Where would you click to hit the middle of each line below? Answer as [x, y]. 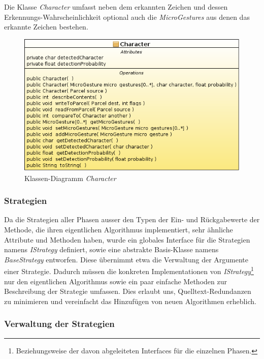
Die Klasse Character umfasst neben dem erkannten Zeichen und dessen [116, 7]
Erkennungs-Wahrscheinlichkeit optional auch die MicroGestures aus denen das [127, 17]
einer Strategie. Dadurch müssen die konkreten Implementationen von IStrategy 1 [129, 271]
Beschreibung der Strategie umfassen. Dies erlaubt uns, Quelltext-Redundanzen [128, 291]
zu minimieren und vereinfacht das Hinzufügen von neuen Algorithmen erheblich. [130, 301]
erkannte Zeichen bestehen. [46, 27]
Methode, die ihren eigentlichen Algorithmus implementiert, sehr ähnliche [119, 230]
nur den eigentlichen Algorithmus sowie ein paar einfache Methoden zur [115, 281]
